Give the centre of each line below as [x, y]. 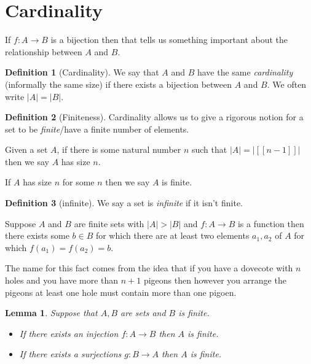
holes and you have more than [62, 280]
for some [78, 182]
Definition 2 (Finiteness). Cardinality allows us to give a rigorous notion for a [154, 117]
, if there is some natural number [119, 149]
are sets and [143, 313]
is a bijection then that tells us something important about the [169, 40]
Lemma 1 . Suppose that [51, 313]
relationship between [44, 51]
